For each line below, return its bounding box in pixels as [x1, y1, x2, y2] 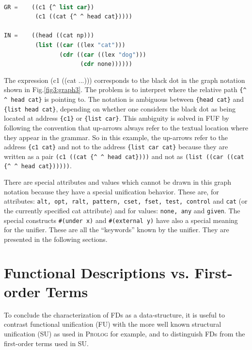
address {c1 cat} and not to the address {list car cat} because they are [4, 142, 228, 152]
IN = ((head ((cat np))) [4, 32, 94, 39]
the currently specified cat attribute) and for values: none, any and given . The [4, 205, 240, 215]
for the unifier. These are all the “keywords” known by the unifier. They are [4, 224, 229, 235]
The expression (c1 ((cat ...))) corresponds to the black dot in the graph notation [4, 75, 245, 85]
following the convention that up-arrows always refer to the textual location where [4, 122, 248, 132]
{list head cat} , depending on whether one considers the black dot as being [4, 103, 236, 113]
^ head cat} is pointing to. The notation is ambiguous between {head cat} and [4, 94, 244, 104]
